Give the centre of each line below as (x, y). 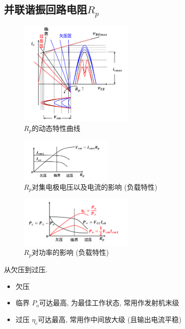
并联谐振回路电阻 (46, 9)
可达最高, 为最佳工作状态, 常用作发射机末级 (109, 303)
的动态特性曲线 (56, 128)
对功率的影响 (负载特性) (70, 252)
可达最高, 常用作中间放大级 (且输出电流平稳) (110, 319)
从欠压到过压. (26, 269)
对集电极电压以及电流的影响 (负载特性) (94, 186)
